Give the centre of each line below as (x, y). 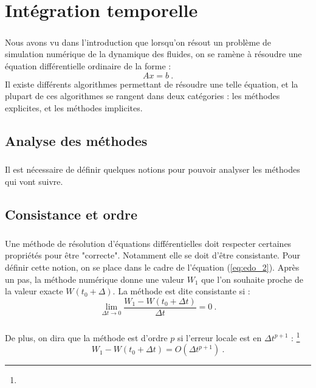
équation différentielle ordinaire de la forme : (88, 65)
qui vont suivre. (34, 182)
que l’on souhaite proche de (252, 279)
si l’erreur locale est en (220, 337)
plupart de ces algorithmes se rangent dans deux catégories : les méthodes (143, 96)
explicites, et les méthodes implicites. (74, 107)
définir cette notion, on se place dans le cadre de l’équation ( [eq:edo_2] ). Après (152, 267)
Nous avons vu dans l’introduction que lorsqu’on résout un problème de (138, 42)
